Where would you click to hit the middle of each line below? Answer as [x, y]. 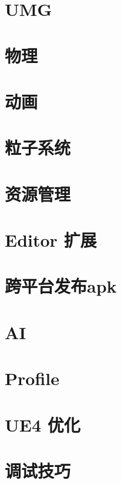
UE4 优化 [43, 424]
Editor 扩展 [51, 240]
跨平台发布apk [61, 286]
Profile [32, 378]
